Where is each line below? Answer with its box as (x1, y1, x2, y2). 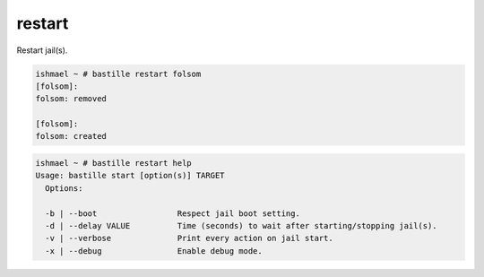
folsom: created (35, 131, 108, 142)
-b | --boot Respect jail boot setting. (45, 208, 300, 219)
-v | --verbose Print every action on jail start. (45, 233, 333, 244)
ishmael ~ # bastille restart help (35, 158, 192, 169)
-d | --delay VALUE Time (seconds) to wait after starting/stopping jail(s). (45, 221, 438, 231)
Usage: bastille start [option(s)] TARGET (35, 170, 225, 181)
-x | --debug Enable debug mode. (45, 246, 264, 255)
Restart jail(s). (16, 45, 68, 56)
